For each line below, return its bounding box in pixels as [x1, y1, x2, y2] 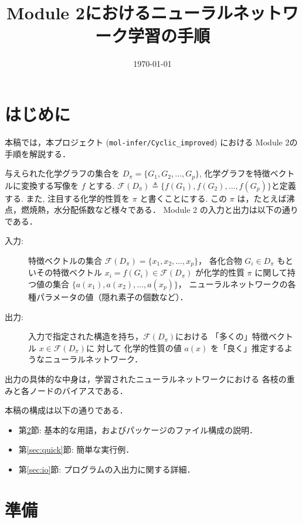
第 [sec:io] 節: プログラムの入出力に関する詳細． [18, 463, 195, 475]
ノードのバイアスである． [29, 384, 128, 396]
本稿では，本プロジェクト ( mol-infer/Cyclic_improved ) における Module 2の [5, 135, 298, 148]
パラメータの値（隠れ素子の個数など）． [36, 290, 188, 303]
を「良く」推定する [211, 341, 285, 354]
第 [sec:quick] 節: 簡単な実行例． [18, 443, 134, 456]
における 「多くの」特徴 [175, 330, 269, 342]
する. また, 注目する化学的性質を [5, 192, 130, 204]
